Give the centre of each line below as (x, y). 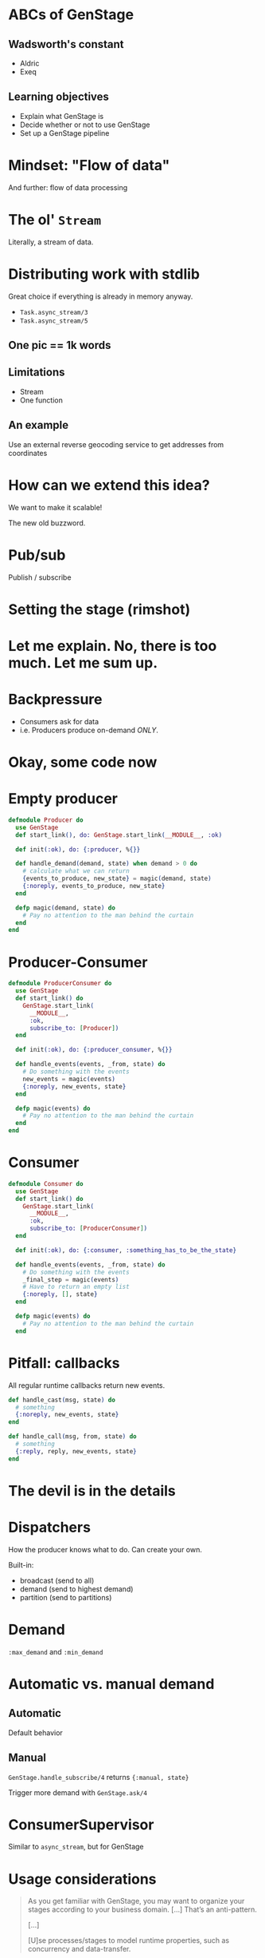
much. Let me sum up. (83, 662)
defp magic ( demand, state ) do (65, 908)
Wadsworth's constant (66, 44)
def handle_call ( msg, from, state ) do (72, 1437)
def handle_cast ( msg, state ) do (62, 1400)
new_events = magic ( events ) (69, 1079)
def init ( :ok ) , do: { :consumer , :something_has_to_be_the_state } (126, 1250)
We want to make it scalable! (55, 507)
